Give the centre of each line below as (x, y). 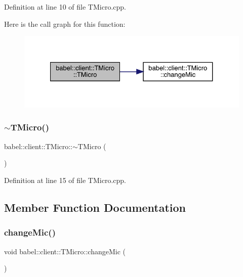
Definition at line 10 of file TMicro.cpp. (65, 7)
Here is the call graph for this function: (65, 24)
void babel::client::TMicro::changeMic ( (65, 251)
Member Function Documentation (95, 207)
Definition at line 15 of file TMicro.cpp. (65, 180)
